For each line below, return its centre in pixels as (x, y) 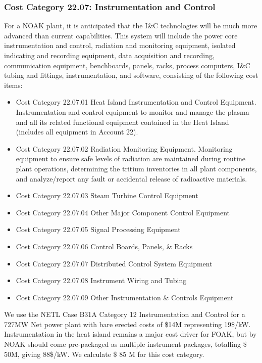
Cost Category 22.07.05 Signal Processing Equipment (98, 229)
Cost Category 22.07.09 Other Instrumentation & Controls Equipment (125, 297)
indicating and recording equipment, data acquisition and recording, (109, 55)
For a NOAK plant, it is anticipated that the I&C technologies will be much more (131, 26)
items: (13, 85)
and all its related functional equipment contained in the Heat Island (122, 122)
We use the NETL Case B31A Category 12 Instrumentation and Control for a (125, 314)
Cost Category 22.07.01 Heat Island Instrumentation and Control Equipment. (136, 102)
